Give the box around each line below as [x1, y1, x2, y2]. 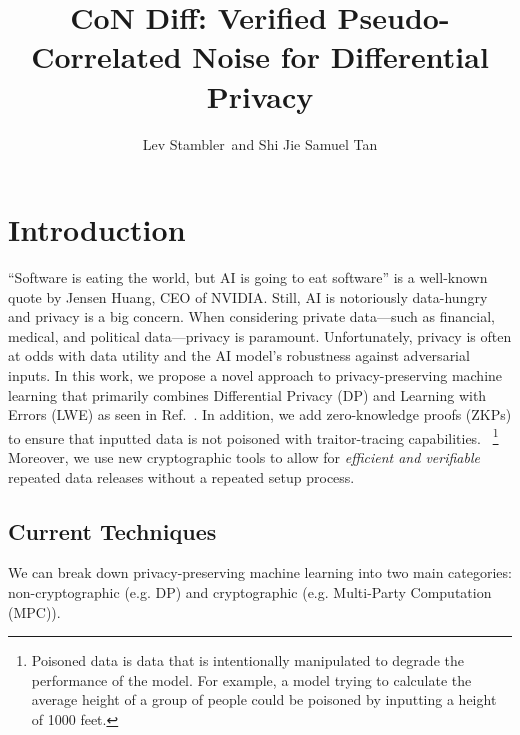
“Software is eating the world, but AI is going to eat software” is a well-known [8, 267, 488, 288]
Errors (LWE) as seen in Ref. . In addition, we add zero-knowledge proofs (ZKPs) [8, 404, 512, 425]
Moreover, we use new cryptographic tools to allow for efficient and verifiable [8, 447, 480, 468]
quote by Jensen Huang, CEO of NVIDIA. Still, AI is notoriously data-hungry [8, 286, 488, 307]
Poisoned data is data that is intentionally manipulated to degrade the [31, 650, 464, 671]
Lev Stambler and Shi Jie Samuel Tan [142, 133, 378, 154]
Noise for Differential [192, 36, 489, 77]
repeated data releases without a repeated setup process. [8, 466, 355, 487]
